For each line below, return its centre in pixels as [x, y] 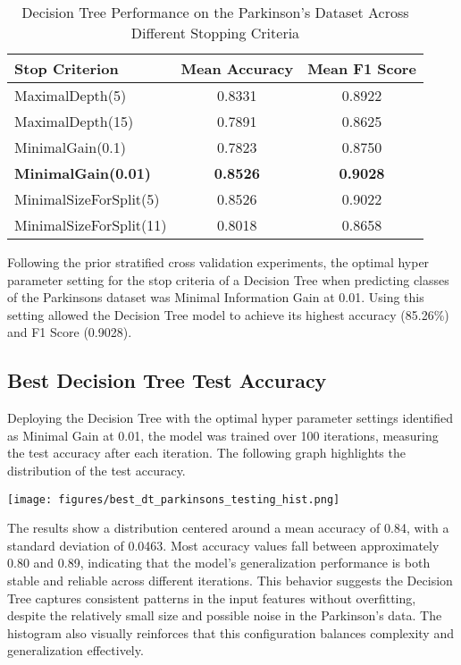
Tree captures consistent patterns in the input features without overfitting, [212, 598]
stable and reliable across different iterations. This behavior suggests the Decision [230, 580]
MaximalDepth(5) [71, 95]
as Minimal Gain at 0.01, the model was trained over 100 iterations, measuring [223, 435]
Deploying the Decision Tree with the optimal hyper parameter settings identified [230, 418]
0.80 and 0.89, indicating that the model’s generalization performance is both [219, 563]
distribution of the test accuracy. [96, 470]
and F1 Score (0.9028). [70, 332]
